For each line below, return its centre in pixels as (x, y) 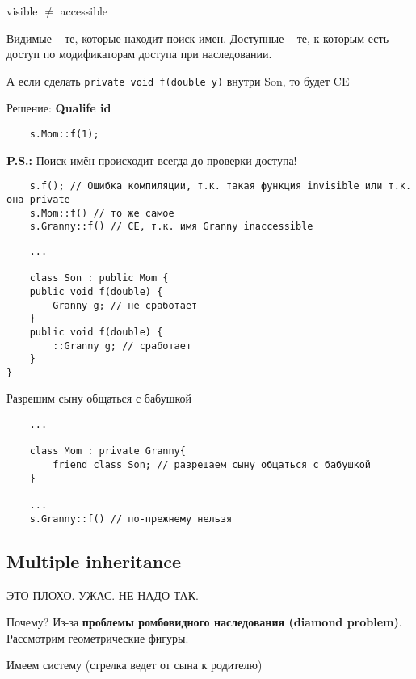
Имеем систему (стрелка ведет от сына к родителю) (134, 665)
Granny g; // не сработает (125, 305)
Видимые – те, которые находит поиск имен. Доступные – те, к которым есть (198, 38)
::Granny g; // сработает (122, 346)
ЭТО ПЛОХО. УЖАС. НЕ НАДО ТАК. (103, 595)
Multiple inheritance (94, 561)
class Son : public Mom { (99, 278)
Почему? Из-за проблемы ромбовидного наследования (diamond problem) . (204, 622)
